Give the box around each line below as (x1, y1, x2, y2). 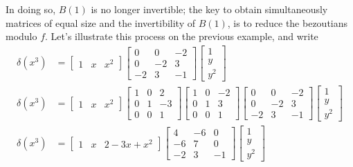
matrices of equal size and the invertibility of (6, 15, 196, 30)
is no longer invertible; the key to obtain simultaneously (91, 2, 328, 16)
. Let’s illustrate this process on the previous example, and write (45, 29, 318, 43)
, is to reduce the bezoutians (227, 15, 348, 30)
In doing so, (6, 2, 56, 16)
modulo (6, 29, 37, 43)
